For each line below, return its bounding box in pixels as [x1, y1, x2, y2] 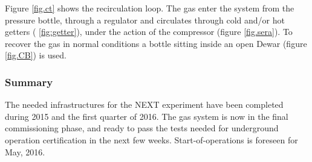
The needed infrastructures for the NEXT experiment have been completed [5, 98, 284, 111]
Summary [5, 74, 53, 89]
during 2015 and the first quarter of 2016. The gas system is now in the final [5, 110, 288, 122]
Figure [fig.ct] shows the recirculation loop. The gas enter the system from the [5, 2, 294, 14]
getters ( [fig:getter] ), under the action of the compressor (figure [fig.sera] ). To [5, 25, 293, 38]
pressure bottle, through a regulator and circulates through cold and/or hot [5, 13, 285, 26]
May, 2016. [5, 145, 45, 158]
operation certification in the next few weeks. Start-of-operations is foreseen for [5, 133, 298, 146]
